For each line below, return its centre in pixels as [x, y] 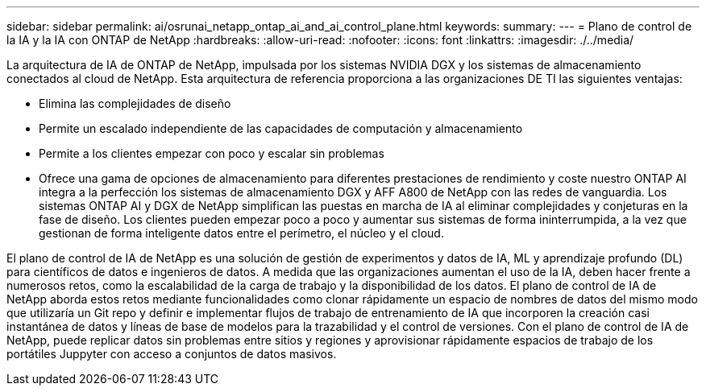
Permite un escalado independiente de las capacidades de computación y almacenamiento [281, 128]
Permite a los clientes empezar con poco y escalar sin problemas [212, 153]
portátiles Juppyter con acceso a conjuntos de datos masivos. [172, 354]
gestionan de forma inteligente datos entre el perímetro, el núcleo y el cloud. [241, 233]
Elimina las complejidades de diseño [135, 103]
